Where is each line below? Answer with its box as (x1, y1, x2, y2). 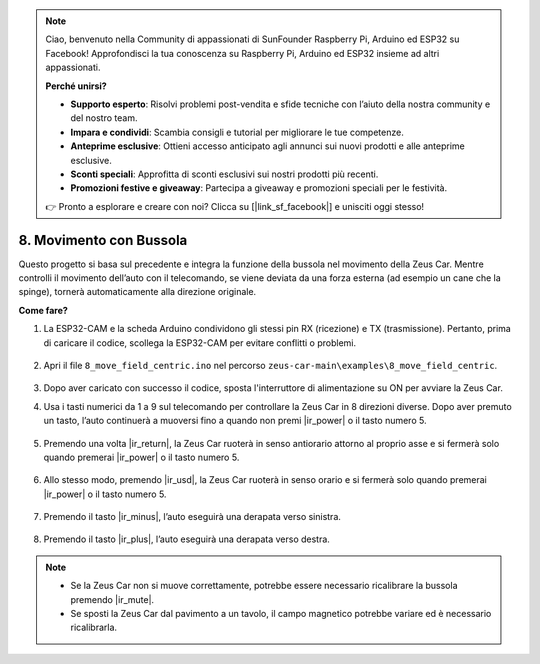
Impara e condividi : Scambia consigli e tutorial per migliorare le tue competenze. (70, 126, 404, 138)
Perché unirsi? (45, 80, 107, 92)
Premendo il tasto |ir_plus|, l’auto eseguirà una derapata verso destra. (43, 533, 330, 545)
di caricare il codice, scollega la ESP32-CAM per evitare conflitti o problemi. (43, 336, 357, 349)
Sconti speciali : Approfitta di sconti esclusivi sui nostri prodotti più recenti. (70, 168, 379, 180)
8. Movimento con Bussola (18, 231, 188, 249)
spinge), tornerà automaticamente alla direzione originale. (18, 286, 257, 298)
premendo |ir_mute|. (70, 593, 155, 605)
